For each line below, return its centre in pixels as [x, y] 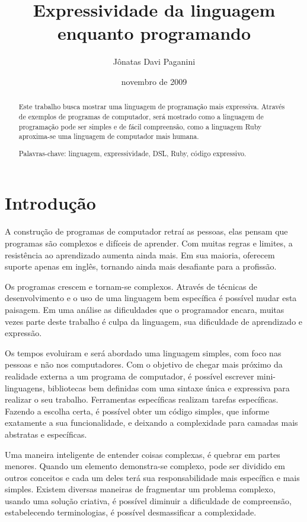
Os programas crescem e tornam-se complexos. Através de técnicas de [131, 286]
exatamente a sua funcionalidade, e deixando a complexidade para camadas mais [151, 423]
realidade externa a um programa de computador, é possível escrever [129, 376]
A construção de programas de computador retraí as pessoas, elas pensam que [146, 231]
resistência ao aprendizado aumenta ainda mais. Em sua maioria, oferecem [140, 254]
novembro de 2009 [154, 81]
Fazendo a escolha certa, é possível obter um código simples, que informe [137, 411]
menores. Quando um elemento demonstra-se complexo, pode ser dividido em [145, 466]
